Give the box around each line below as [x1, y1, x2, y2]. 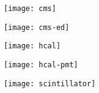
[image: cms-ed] [4, 23, 70, 32]
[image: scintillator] [4, 79, 96, 88]
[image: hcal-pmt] [4, 60, 78, 69]
